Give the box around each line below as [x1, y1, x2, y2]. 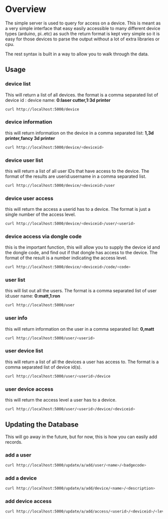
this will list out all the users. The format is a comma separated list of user [5, 288, 157, 294]
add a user [5, 451, 31, 458]
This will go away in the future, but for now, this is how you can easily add [5, 434, 157, 440]
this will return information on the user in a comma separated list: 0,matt [5, 326, 154, 332]
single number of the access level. [5, 211, 76, 218]
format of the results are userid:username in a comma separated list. [5, 173, 146, 179]
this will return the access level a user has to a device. [5, 397, 116, 403]
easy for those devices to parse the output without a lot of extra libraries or [5, 36, 160, 42]
